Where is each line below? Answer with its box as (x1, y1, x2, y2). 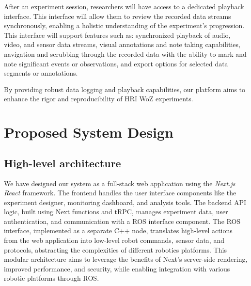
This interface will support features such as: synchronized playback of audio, (4, 30, 231, 40)
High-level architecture (4, 155, 121, 170)
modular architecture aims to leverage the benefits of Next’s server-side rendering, (4, 254, 248, 264)
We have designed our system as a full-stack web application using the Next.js (4, 178, 235, 188)
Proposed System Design (4, 122, 173, 142)
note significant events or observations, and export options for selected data (4, 58, 228, 68)
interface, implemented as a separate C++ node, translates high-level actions (4, 225, 233, 236)
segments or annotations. (4, 68, 78, 78)
